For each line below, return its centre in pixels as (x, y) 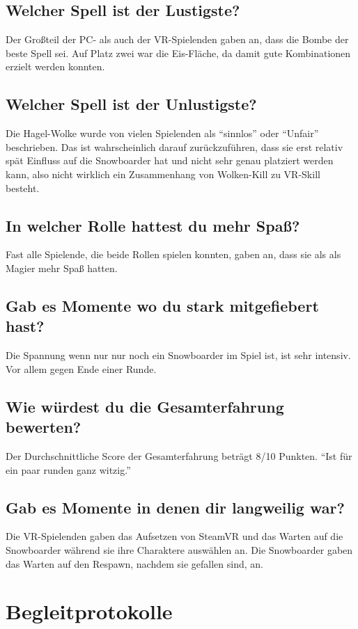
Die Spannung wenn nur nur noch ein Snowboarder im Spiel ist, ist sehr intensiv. (178, 355)
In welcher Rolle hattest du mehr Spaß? (153, 225)
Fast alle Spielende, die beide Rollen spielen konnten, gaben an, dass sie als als (173, 254)
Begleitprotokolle (89, 611)
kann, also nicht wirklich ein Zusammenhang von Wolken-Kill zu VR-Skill (163, 174)
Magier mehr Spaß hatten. (62, 268)
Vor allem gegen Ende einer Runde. (81, 368)
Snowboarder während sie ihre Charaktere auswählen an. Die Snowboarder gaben (179, 549)
